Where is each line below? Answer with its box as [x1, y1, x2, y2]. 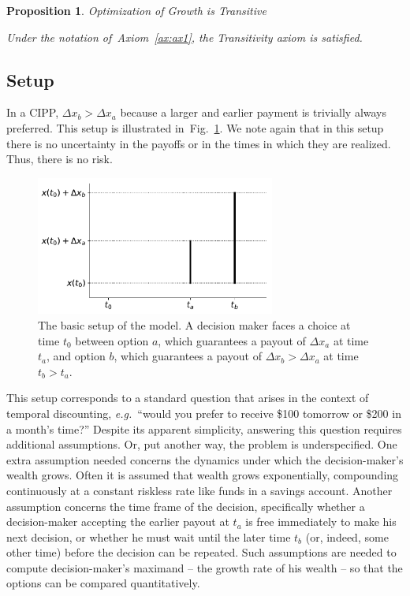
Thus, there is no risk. [6, 151, 113, 167]
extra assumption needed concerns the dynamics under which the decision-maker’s [6, 451, 404, 467]
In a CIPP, [6, 104, 59, 121]
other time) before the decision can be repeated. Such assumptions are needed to [6, 544, 397, 561]
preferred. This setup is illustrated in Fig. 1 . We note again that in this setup [6, 119, 384, 136]
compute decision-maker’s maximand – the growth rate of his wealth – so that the [6, 559, 403, 576]
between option [75, 332, 149, 348]
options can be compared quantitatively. [6, 575, 200, 591]
